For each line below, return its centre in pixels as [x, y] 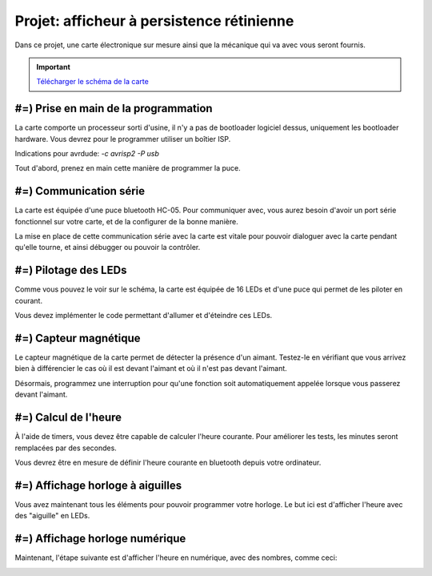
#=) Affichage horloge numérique [100, 539]
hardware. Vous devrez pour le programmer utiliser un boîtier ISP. [123, 139]
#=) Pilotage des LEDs [71, 270]
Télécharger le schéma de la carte [93, 82]
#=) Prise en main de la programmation [114, 109]
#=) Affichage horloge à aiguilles [98, 485]
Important [54, 66]
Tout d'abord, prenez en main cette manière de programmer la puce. [128, 168]
